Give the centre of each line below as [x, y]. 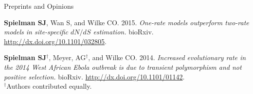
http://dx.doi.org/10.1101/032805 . [55, 41]
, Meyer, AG [67, 57]
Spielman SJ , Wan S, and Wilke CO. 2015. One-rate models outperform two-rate [126, 22]
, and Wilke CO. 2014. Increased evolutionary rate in [167, 57]
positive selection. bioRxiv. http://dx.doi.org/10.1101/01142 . [94, 76]
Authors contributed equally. [49, 86]
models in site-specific [36, 32]
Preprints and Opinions [39, 6]
